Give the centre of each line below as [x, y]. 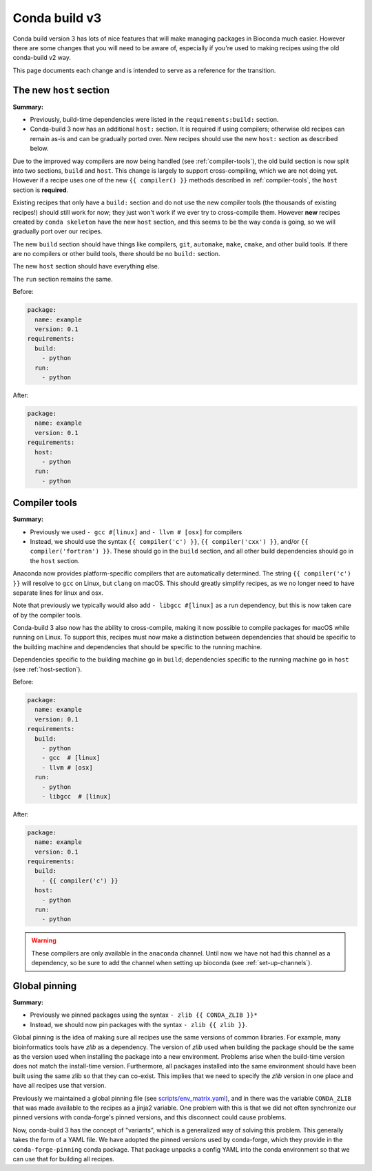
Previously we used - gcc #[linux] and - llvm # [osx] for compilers [136, 532]
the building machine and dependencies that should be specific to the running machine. [137, 646]
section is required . [41, 190]
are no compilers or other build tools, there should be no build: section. [116, 254]
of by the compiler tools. [48, 615]
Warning [44, 940]
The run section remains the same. [63, 279]
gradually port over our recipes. [58, 231]
